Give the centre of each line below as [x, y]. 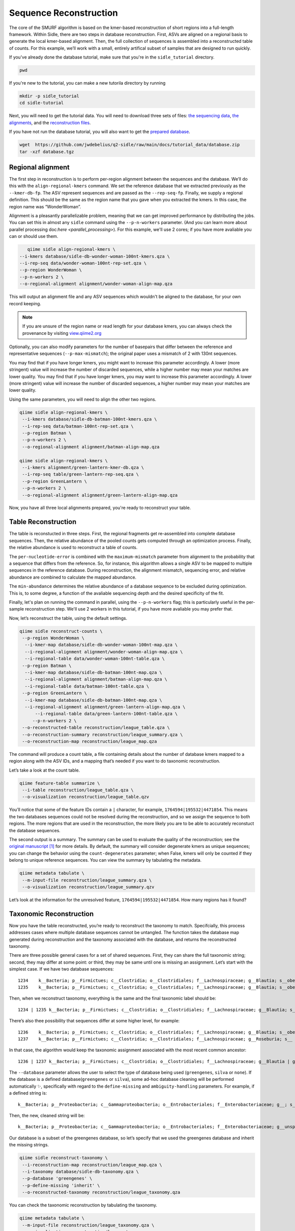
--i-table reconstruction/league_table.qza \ [78, 790]
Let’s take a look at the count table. [44, 770]
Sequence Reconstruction [63, 13]
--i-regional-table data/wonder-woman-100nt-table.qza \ [95, 659]
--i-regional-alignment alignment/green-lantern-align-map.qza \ [105, 707]
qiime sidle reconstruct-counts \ [61, 631]
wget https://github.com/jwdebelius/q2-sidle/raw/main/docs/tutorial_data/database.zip [130, 145]
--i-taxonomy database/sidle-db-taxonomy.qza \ [81, 1171]
